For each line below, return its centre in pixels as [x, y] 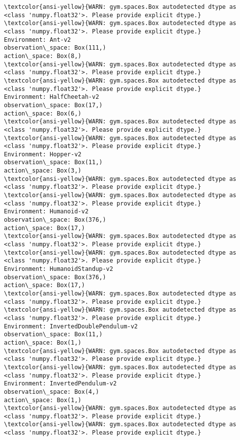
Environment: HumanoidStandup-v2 [59, 269]
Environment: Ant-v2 [38, 40]
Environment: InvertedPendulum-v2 [60, 384]
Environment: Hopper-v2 [43, 154]
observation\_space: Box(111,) [55, 48]
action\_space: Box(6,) [43, 113]
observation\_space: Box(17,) [53, 105]
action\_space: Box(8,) [43, 56]
